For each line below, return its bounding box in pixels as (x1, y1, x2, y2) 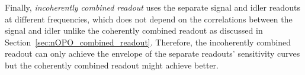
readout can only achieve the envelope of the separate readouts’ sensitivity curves (5, 47, 300, 60)
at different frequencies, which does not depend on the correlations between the (5, 12, 293, 25)
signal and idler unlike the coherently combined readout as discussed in (5, 24, 263, 37)
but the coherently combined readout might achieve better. (5, 58, 219, 71)
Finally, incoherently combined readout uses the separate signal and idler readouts (5, 1, 300, 13)
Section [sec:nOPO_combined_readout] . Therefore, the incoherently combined (5, 35, 291, 48)
